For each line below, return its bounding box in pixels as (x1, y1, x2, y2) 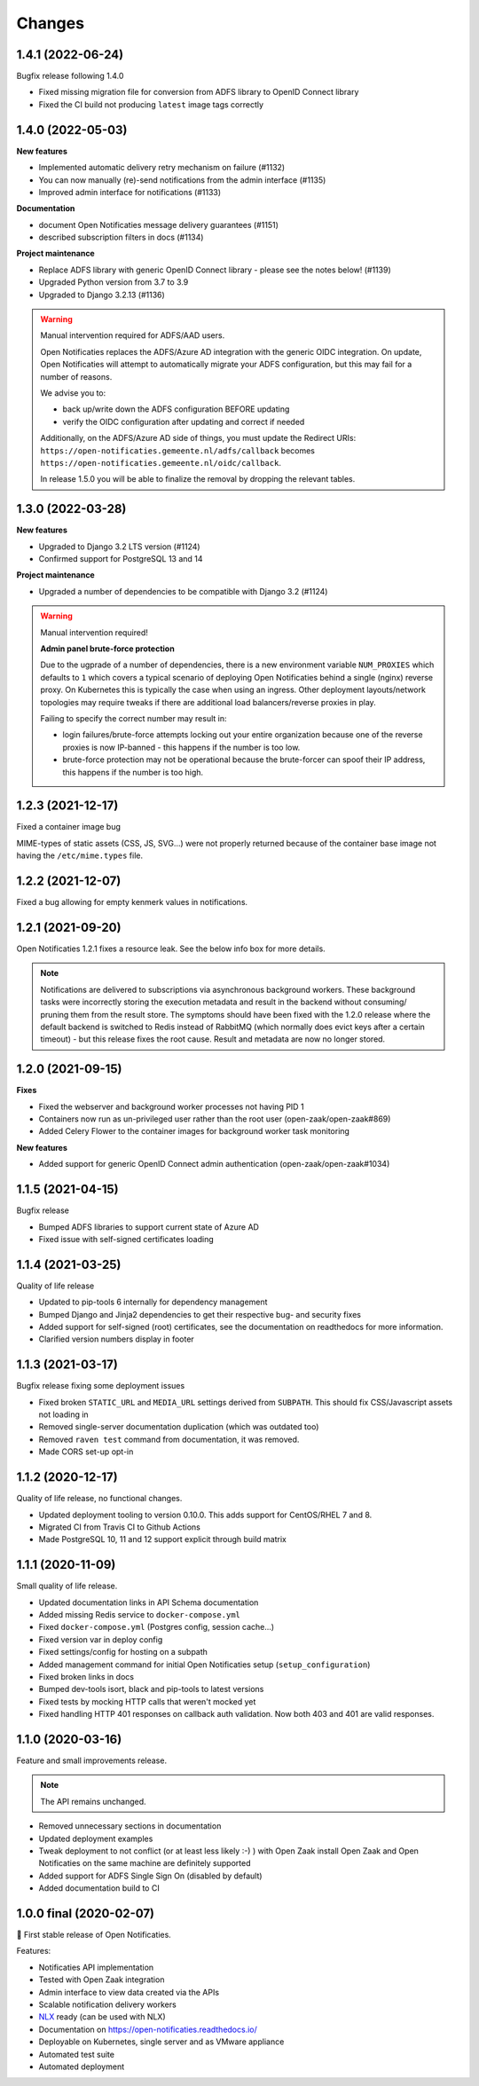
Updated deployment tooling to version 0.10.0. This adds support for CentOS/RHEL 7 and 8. (38, 1509, 373, 1520)
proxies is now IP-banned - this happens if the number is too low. (62, 742, 301, 752)
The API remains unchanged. (40, 1796, 146, 1807)
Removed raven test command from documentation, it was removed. (38, 1434, 300, 1444)
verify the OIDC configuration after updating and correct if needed (62, 416, 305, 427)
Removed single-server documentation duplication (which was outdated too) (38, 1421, 319, 1432)
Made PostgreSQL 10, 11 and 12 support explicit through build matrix (38, 1534, 287, 1545)
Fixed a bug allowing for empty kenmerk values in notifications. (16, 897, 248, 908)
